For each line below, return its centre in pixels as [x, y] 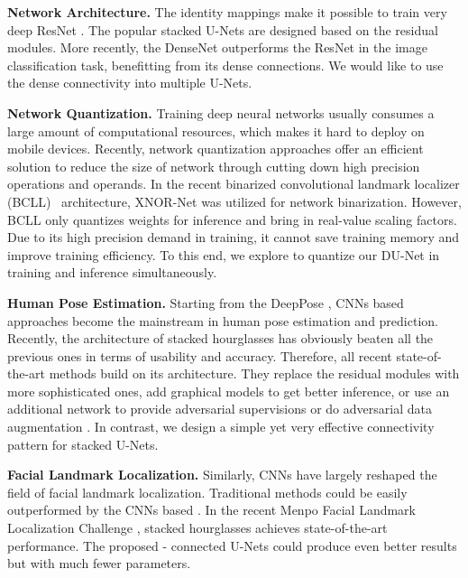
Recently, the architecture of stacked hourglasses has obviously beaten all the [220, 338]
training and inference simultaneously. [112, 272]
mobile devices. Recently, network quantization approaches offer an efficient [216, 149]
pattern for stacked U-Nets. [83, 444]
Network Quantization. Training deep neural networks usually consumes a [221, 112]
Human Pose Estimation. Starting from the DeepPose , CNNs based [206, 302]
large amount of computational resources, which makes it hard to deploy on [216, 131]
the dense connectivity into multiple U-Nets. [130, 83]
